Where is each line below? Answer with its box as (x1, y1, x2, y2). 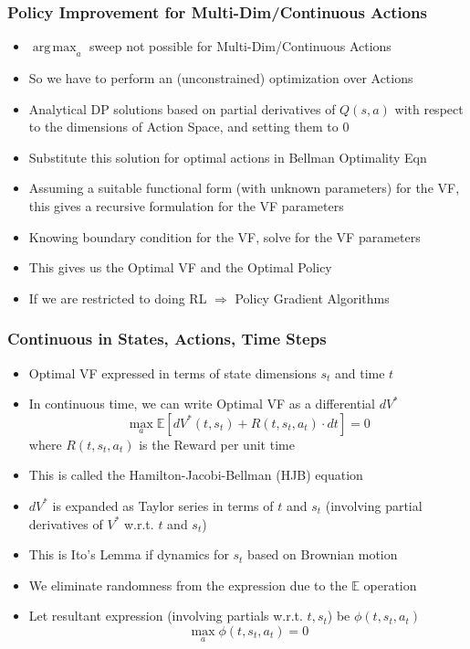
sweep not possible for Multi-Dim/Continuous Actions (89, 37, 392, 56)
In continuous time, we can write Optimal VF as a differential (28, 394, 375, 413)
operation (363, 575, 417, 594)
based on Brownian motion (247, 545, 398, 564)
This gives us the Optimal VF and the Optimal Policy (28, 258, 332, 277)
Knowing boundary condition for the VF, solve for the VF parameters (28, 227, 421, 246)
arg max (32, 41, 77, 55)
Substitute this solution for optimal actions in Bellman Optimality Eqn (28, 147, 427, 166)
